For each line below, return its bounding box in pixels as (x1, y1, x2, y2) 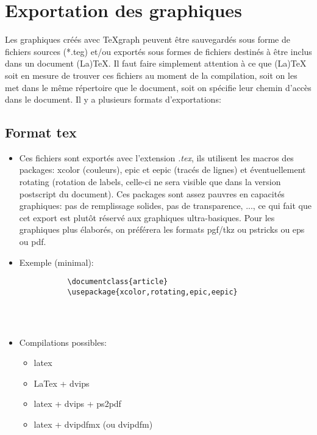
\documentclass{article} (67, 277, 168, 287)
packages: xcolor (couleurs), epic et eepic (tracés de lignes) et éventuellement (19, 163, 306, 176)
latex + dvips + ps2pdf (34, 397, 121, 410)
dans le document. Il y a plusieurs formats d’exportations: (5, 93, 221, 106)
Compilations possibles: (19, 335, 107, 348)
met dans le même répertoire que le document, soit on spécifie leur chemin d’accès (5, 81, 312, 93)
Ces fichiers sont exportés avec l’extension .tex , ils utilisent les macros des (19, 151, 294, 164)
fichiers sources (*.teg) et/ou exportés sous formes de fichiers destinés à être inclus (5, 45, 312, 57)
